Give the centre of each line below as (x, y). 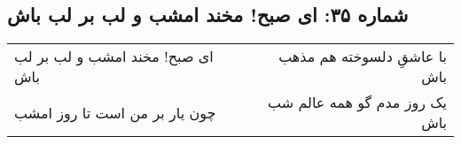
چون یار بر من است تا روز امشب (115, 112)
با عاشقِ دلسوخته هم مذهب (363, 57)
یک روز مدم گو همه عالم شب (357, 102)
